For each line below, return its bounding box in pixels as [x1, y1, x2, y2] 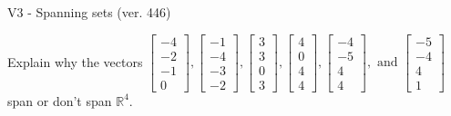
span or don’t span [7, 91, 112, 110]
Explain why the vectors [7, 52, 143, 71]
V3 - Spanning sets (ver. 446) [7, 3, 171, 21]
